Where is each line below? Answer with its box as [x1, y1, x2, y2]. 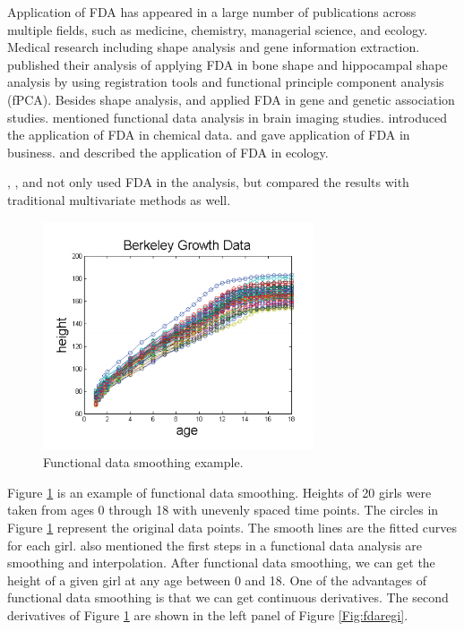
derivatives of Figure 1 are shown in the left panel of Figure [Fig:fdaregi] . [7, 605, 408, 624]
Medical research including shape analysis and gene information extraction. [7, 38, 420, 56]
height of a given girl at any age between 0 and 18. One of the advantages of [7, 570, 426, 589]
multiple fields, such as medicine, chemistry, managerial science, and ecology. [7, 20, 428, 38]
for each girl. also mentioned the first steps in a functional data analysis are [7, 535, 423, 554]
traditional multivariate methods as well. [7, 190, 231, 209]
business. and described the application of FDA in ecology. [7, 142, 329, 161]
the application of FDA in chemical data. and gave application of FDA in [7, 125, 410, 144]
